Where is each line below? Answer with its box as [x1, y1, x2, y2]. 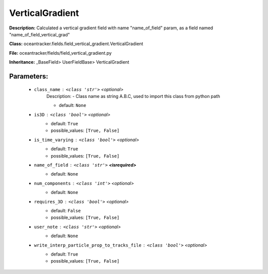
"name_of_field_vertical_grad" [9, 31, 70, 37]
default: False [51, 207, 81, 213]
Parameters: [9, 72, 48, 81]
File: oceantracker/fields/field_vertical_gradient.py [9, 50, 112, 56]
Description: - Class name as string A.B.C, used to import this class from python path [46, 93, 220, 99]
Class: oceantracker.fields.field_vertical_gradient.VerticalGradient [9, 41, 143, 47]
